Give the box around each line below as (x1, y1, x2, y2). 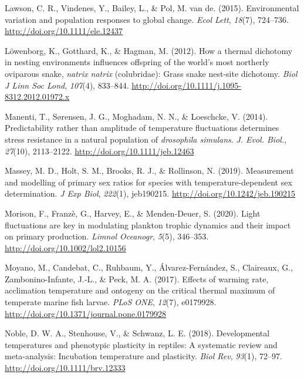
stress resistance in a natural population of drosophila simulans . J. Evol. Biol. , (5, 133, 287, 145)
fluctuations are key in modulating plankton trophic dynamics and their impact (5, 218, 291, 231)
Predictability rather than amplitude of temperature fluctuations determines (5, 122, 279, 134)
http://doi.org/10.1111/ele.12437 (5, 25, 123, 37)
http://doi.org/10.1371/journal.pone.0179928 (5, 307, 167, 319)
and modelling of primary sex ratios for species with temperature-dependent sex (5, 176, 292, 188)
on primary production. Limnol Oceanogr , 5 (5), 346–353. (5, 230, 209, 242)
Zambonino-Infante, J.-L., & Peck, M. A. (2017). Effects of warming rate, (5, 272, 269, 285)
